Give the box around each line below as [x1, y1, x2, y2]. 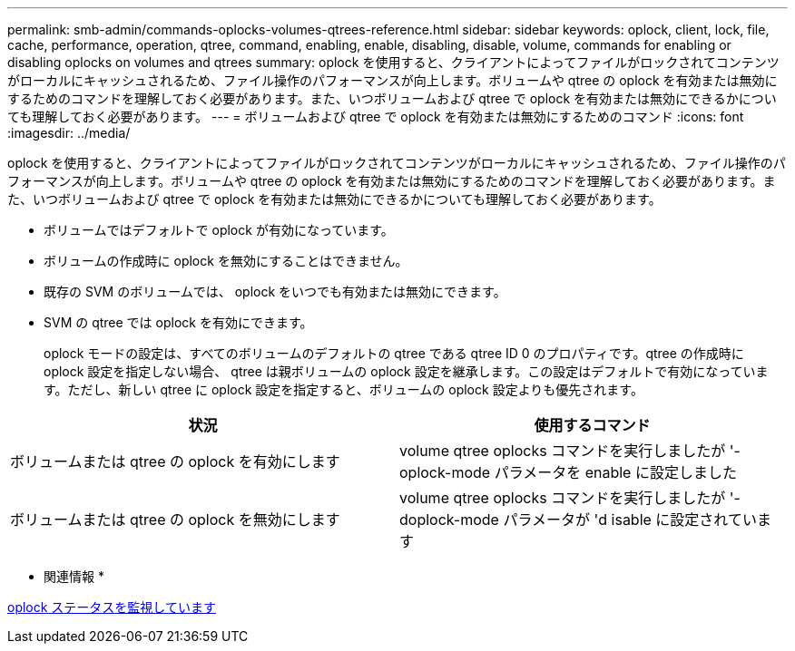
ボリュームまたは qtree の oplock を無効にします [10, 510, 340, 529]
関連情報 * [44, 568, 104, 584]
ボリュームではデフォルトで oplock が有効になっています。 [44, 222, 394, 238]
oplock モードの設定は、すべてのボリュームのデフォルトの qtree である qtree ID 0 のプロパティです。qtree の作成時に [44, 345, 744, 361]
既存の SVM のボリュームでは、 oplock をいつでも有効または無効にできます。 [44, 284, 506, 299]
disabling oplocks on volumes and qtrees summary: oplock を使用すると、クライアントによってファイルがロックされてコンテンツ [7, 54, 780, 70]
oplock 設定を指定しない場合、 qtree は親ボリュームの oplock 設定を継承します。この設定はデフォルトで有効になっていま [44, 364, 769, 379]
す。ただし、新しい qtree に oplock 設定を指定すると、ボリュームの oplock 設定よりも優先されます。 [44, 382, 643, 397]
